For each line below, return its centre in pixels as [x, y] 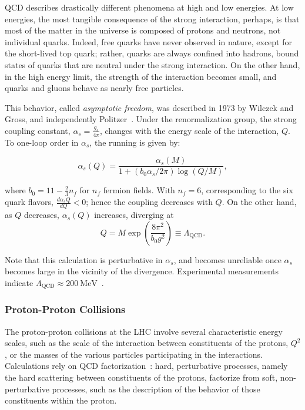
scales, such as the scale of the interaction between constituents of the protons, [147, 343]
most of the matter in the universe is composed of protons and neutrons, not [143, 30]
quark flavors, [29, 202]
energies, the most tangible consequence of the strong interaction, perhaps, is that [152, 19]
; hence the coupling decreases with [149, 202]
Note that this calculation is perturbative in [84, 259]
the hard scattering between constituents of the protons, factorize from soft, [141, 377]
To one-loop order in [42, 142]
